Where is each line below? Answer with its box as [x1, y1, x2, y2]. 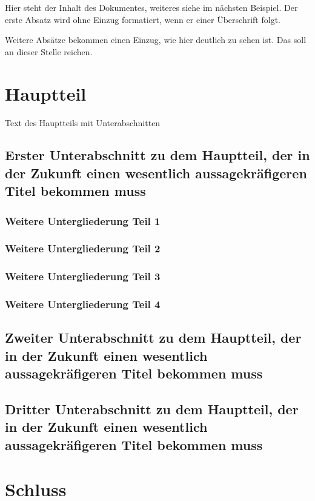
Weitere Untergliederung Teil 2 [5, 241, 161, 256]
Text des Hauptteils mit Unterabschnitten [5, 116, 161, 129]
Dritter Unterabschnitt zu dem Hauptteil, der [5, 399, 299, 418]
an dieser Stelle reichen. [5, 45, 93, 58]
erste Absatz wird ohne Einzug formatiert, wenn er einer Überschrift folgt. [5, 13, 280, 25]
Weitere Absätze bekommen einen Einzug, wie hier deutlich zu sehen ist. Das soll [5, 33, 307, 46]
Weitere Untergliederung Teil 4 [5, 297, 161, 312]
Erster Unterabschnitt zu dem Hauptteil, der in [5, 146, 310, 164]
